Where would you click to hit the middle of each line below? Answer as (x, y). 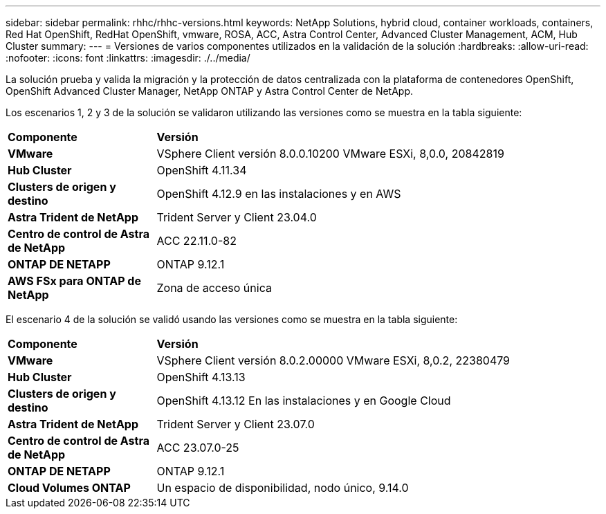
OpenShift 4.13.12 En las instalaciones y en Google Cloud (304, 401)
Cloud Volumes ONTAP (69, 488)
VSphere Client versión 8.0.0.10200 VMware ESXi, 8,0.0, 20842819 (330, 154)
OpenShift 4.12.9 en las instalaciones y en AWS (279, 194)
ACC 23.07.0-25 (198, 448)
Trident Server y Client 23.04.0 (237, 217)
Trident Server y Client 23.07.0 (236, 424)
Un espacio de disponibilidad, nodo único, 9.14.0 (283, 488)
